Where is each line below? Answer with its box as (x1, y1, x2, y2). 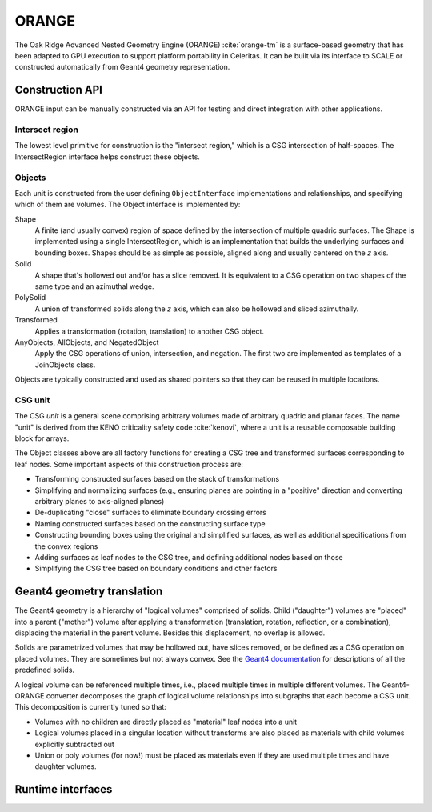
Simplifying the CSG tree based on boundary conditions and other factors (34, 564, 278, 574)
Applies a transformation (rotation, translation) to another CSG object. (34, 326, 264, 336)
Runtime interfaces (14, 782, 113, 796)
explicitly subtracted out (34, 739, 115, 749)
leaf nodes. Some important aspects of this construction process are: (14, 459, 244, 469)
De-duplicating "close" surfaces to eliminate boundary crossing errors (34, 508, 267, 518)
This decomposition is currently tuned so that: (14, 702, 167, 712)
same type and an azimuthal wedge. (34, 282, 155, 291)
